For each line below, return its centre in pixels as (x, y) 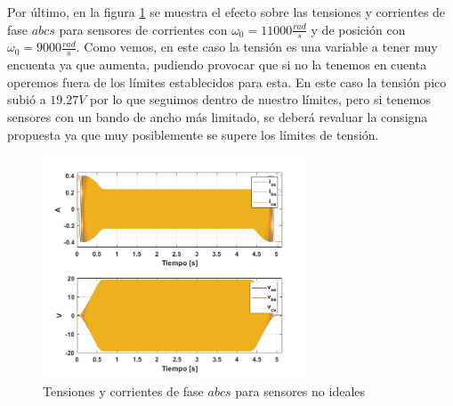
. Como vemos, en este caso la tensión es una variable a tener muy (257, 47)
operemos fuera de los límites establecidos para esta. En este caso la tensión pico (227, 81)
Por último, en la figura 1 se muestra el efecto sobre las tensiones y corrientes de (226, 12)
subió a (27, 99)
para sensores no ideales (300, 391)
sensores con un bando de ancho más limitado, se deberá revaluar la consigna (218, 117)
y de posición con (358, 29)
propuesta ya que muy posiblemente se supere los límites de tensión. (193, 134)
